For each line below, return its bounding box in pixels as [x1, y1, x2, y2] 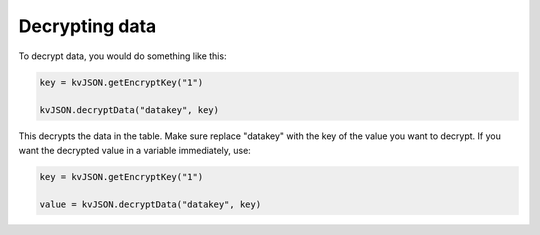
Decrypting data [18, 15, 157, 37]
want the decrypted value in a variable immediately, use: [18, 144, 252, 156]
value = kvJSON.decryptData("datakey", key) [39, 199, 262, 210]
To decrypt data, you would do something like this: [18, 50, 227, 62]
